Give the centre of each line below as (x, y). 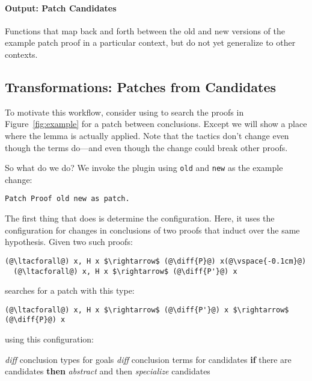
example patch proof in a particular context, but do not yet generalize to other (150, 42)
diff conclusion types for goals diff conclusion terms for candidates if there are (148, 359)
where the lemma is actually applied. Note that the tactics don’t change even (147, 135)
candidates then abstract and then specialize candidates (108, 371)
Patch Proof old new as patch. (67, 199)
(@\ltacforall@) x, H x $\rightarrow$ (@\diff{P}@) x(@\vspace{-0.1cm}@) (156, 261)
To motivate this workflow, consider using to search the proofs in (124, 112)
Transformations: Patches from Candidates (141, 86)
